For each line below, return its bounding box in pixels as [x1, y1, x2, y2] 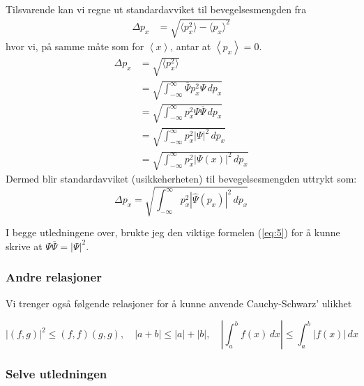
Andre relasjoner [6, 268, 102, 286]
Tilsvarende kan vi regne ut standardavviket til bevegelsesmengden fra [6, 2, 307, 16]
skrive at [6, 238, 43, 253]
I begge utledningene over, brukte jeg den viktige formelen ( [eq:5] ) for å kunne [6, 225, 340, 240]
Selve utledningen [6, 365, 107, 383]
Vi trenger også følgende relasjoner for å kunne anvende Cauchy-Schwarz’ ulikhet [6, 295, 352, 310]
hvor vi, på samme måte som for [6, 39, 144, 54]
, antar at [170, 39, 211, 54]
